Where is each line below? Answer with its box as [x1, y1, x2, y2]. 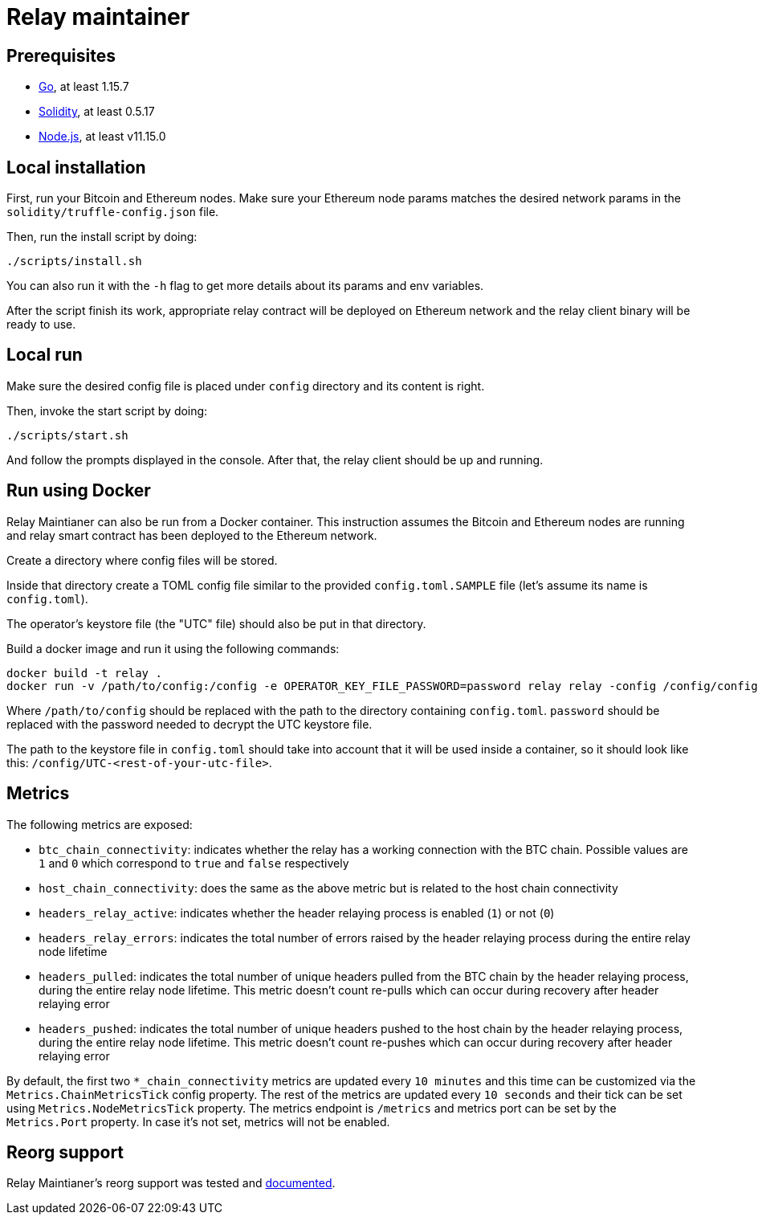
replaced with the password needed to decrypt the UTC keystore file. [6, 717, 373, 731]
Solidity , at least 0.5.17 [39, 104, 155, 119]
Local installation [6, 157, 146, 178]
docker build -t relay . [6, 666, 162, 680]
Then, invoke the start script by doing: [6, 403, 208, 418]
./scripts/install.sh [6, 255, 142, 268]
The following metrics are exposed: [6, 817, 193, 831]
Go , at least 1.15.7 [39, 80, 129, 94]
